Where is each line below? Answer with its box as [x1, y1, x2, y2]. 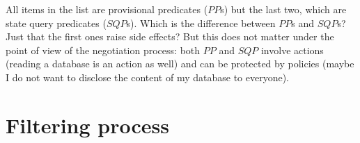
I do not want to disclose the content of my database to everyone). [6, 69, 289, 84]
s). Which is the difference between [126, 15, 276, 30]
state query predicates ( [6, 15, 107, 30]
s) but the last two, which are [220, 2, 347, 16]
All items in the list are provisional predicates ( [6, 2, 208, 16]
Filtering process [6, 110, 169, 139]
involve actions [260, 42, 324, 57]
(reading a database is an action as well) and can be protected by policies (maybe [6, 56, 354, 71]
